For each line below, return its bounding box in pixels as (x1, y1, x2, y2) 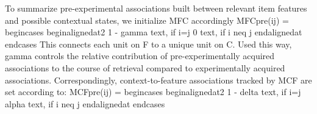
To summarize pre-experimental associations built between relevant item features (5, 2, 307, 14)
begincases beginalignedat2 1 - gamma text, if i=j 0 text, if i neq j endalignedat (5, 26, 302, 38)
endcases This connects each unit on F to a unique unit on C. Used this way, (5, 37, 292, 50)
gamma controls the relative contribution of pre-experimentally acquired (5, 49, 275, 62)
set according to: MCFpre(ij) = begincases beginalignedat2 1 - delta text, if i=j (5, 85, 301, 98)
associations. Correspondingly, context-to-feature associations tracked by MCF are (5, 73, 312, 86)
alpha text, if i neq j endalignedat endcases (5, 97, 165, 110)
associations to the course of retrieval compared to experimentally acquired (5, 61, 285, 74)
